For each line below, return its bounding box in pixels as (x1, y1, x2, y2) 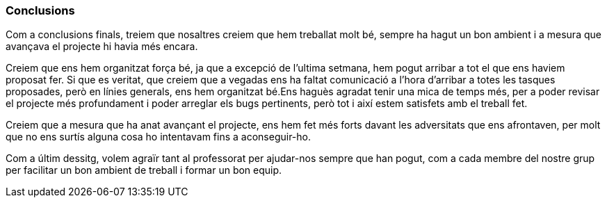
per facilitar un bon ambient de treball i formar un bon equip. (6, 164, 282, 177)
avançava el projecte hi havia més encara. (6, 40, 198, 53)
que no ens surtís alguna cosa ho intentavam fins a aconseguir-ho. (6, 131, 311, 143)
